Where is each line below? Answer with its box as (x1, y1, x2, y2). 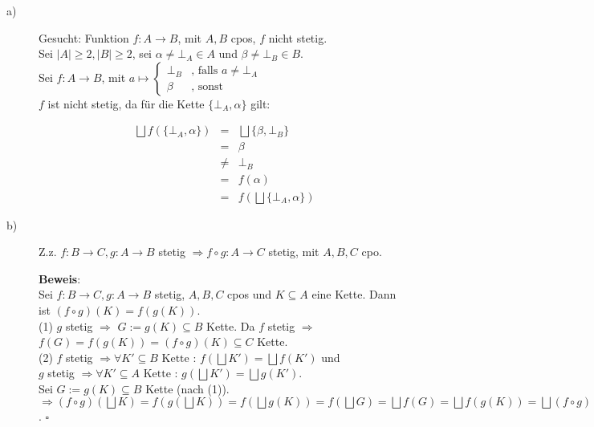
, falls (191, 65, 218, 77)
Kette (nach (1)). (145, 380, 230, 396)
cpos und (227, 286, 272, 303)
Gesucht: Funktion (39, 29, 129, 46)
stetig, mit (268, 243, 319, 260)
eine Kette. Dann (311, 286, 397, 303)
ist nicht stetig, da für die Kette (47, 95, 205, 112)
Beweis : (39, 270, 81, 287)
